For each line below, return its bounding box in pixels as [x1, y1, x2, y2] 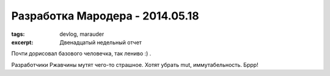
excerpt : [11, 38, 34, 46]
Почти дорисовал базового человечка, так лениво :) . [11, 50, 152, 57]
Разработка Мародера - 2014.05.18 [11, 9, 199, 22]
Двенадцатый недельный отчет [59, 38, 142, 46]
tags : [11, 30, 25, 38]
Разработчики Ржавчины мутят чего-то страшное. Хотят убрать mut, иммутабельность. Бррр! [11, 61, 259, 68]
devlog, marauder [59, 30, 105, 38]
